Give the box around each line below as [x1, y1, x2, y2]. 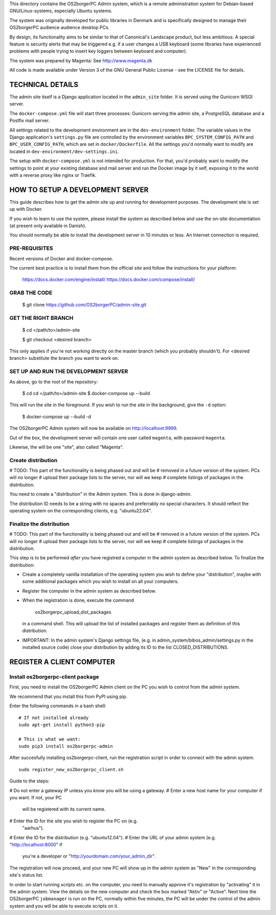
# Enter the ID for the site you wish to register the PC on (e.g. [9, 818, 138, 824]
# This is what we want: [18, 736, 81, 742]
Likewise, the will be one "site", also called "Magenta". [9, 444, 124, 450]
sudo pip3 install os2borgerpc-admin [18, 744, 113, 749]
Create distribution [9, 456, 58, 464]
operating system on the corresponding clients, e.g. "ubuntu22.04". [9, 507, 152, 514]
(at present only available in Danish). [9, 223, 86, 229]
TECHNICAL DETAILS [9, 80, 79, 89]
